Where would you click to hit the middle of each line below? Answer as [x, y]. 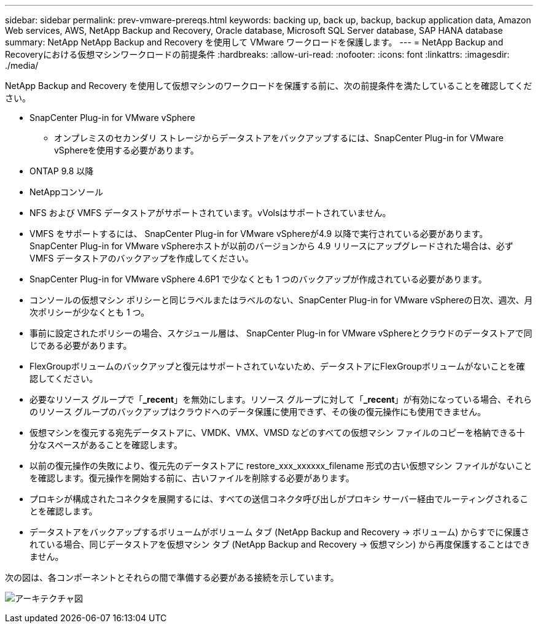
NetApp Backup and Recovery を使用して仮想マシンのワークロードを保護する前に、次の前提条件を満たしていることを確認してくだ [269, 86]
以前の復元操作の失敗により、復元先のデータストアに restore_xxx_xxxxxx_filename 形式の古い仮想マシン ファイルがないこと [281, 466]
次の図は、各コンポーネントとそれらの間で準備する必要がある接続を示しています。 [172, 577]
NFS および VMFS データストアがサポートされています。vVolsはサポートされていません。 [210, 213]
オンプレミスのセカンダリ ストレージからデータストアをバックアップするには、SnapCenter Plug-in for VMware [279, 138]
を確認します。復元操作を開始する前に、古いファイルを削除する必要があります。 [192, 478]
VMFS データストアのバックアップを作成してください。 [142, 258]
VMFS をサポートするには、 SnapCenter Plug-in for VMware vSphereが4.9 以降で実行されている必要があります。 [259, 234]
